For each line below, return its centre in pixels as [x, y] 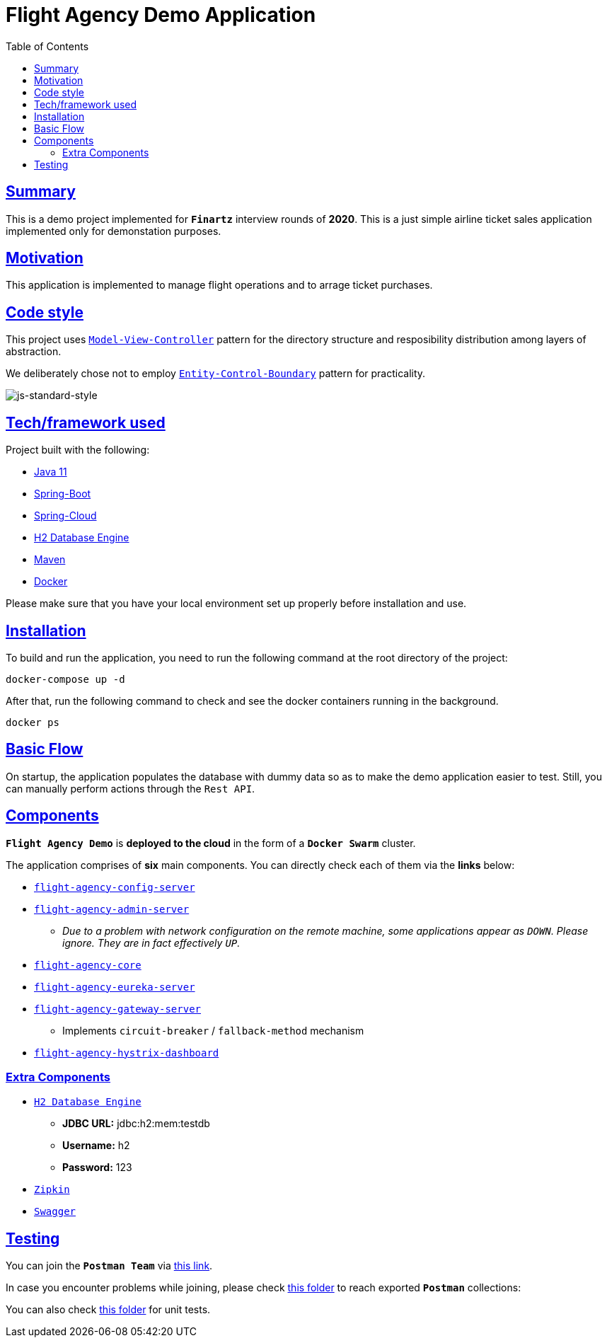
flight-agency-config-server [115, 887]
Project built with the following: [78, 450]
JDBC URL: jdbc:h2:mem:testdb [136, 1124]
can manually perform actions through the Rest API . [131, 788]
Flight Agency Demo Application [161, 15]
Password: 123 [97, 1168]
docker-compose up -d [65, 679]
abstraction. [34, 352]
